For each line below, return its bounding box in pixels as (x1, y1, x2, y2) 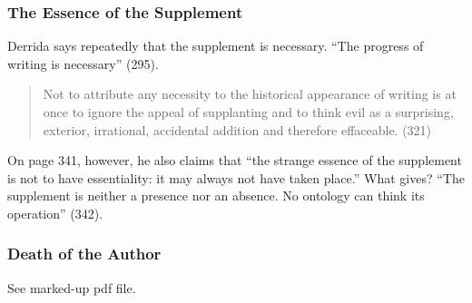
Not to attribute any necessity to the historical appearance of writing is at (43, 84, 457, 103)
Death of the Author (7, 242, 162, 265)
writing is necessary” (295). (7, 54, 159, 73)
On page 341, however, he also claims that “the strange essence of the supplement (7, 151, 462, 170)
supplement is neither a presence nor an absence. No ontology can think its (7, 186, 425, 205)
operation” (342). (7, 203, 103, 222)
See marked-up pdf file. (7, 278, 136, 297)
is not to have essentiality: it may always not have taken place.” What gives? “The (7, 168, 465, 187)
